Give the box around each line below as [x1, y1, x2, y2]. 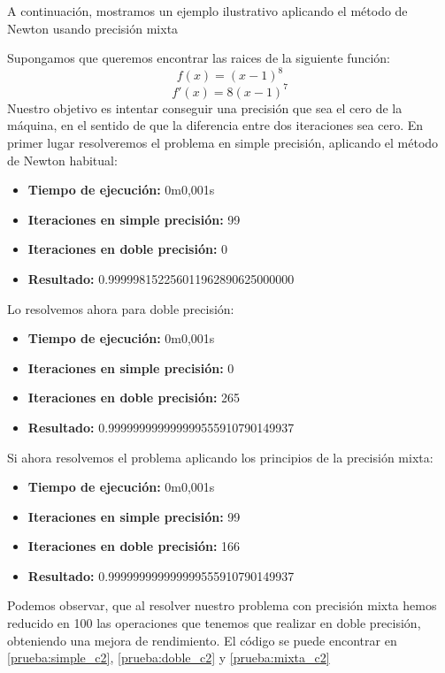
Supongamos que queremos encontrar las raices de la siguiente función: [7, 49, 390, 67]
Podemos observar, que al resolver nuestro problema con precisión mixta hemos [7, 596, 437, 615]
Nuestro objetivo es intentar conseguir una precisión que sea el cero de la [7, 98, 403, 117]
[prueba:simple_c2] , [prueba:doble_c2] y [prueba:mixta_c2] [7, 648, 330, 667]
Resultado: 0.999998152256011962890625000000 [27, 269, 295, 287]
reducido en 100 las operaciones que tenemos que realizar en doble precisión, [7, 614, 421, 632]
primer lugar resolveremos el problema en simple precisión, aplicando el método [7, 133, 439, 151]
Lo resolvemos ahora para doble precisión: [7, 299, 234, 317]
